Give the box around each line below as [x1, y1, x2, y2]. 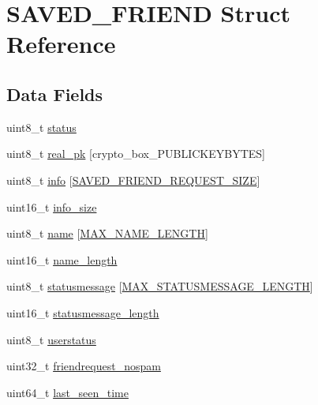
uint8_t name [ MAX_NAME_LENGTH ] [6, 225, 208, 242]
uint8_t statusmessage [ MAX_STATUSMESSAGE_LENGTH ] [6, 278, 313, 294]
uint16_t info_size [6, 198, 97, 215]
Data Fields [6, 81, 103, 106]
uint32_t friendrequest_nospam [6, 358, 161, 374]
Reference [6, 28, 116, 60]
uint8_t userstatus [6, 331, 96, 347]
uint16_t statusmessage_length [6, 304, 159, 321]
